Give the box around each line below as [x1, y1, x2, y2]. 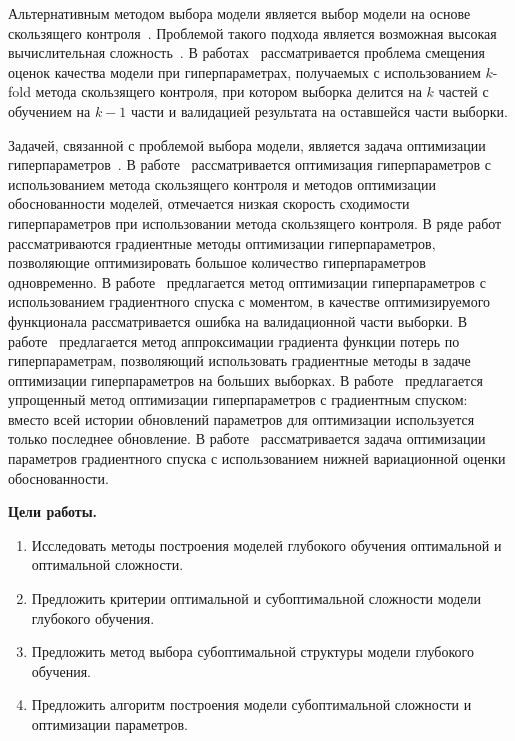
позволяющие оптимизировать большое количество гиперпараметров [8, 252, 426, 273]
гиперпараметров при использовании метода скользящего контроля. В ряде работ [8, 212, 502, 233]
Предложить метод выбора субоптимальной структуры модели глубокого [31, 641, 474, 662]
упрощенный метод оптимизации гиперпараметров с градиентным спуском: [8, 389, 468, 410]
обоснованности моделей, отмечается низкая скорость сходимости [8, 193, 410, 214]
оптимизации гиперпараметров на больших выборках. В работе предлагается [8, 369, 484, 390]
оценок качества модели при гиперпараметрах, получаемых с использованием [8, 61, 481, 82]
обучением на [8, 100, 91, 121]
